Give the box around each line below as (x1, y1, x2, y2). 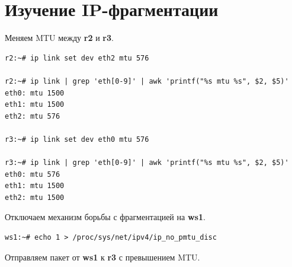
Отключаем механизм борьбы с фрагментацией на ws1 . (5, 211, 206, 223)
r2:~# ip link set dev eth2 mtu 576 (5, 53, 149, 62)
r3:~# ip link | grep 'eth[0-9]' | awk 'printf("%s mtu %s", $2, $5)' (5, 158, 289, 167)
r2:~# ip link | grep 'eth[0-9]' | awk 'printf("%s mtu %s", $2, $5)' (5, 77, 289, 85)
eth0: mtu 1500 (5, 88, 65, 97)
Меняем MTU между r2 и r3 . (5, 31, 114, 44)
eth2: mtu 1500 (5, 193, 65, 202)
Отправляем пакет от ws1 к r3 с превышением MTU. (5, 250, 200, 263)
